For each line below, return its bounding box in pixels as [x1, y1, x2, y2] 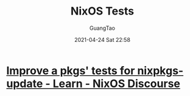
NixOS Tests [70, 4, 135, 18]
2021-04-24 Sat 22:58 [74, 36, 131, 43]
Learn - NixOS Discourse [52, 77, 181, 91]
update [6, 77, 43, 91]
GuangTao [89, 24, 116, 32]
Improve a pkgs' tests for [6, 64, 135, 77]
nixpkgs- [136, 64, 184, 77]
